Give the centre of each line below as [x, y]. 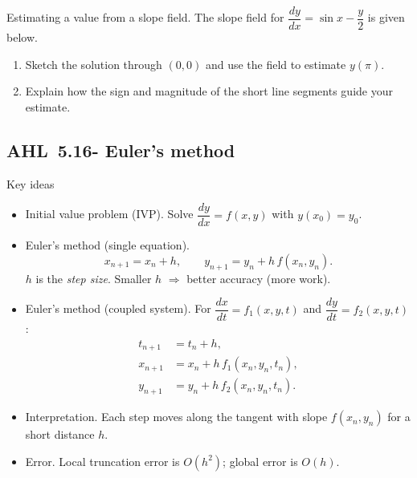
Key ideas [31, 183]
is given [386, 17]
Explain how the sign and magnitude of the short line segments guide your [209, 91]
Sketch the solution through [94, 64]
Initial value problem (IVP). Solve [109, 214]
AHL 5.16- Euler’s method [121, 150]
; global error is [260, 461]
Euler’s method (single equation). [107, 245]
